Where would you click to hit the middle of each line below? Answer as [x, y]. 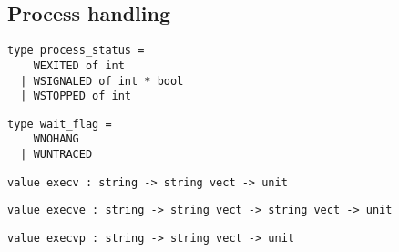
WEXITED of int [79, 65]
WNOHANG [56, 139]
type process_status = [76, 51]
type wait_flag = [60, 124]
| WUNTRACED [56, 155]
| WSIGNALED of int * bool [102, 81]
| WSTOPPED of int [76, 96]
